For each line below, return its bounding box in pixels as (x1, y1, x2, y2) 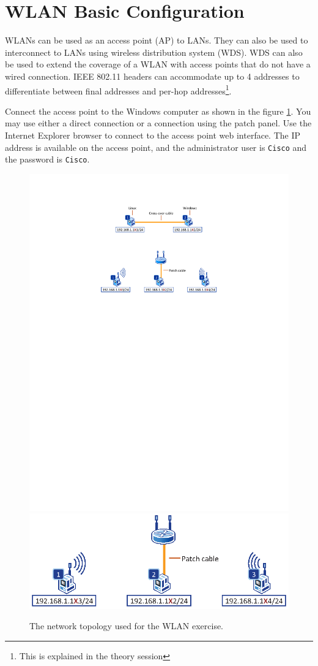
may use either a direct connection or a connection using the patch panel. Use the (5, 117, 312, 129)
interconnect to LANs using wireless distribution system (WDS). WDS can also (5, 45, 303, 58)
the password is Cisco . (5, 153, 90, 166)
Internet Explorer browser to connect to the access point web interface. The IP (5, 128, 301, 141)
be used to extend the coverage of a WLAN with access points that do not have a (5, 58, 311, 71)
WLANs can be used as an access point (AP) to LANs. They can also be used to (5, 34, 308, 47)
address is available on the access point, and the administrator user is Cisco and (5, 140, 307, 153)
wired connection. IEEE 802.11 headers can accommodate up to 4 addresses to (5, 69, 300, 82)
